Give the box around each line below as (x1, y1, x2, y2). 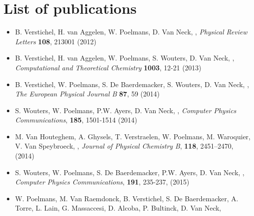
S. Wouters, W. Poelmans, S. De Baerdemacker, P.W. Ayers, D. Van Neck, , (15, 167, 245, 177)
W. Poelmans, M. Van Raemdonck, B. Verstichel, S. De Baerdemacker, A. (15, 193, 238, 203)
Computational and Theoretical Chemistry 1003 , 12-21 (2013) (15, 62, 202, 72)
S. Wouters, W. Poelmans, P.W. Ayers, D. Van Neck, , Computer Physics (15, 105, 236, 115)
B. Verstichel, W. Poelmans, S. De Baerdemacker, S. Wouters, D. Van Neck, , (15, 79, 249, 89)
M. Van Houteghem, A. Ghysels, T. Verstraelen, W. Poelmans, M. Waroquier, (15, 131, 251, 141)
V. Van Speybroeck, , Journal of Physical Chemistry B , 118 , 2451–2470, (15, 141, 233, 151)
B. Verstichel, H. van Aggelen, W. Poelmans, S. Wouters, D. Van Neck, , (15, 53, 234, 63)
